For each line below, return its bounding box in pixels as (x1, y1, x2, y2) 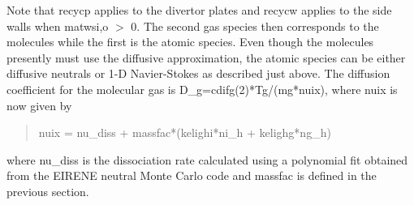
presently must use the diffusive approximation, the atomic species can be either (6, 49, 406, 66)
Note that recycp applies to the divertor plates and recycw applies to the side (6, 2, 392, 18)
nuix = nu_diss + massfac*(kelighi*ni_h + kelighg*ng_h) (38, 124, 331, 141)
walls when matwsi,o (6, 17, 109, 34)
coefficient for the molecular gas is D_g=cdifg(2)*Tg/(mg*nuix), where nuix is (6, 80, 398, 97)
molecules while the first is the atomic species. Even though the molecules (6, 33, 374, 50)
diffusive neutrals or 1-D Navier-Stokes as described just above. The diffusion (6, 65, 390, 82)
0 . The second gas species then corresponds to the (131, 17, 379, 34)
